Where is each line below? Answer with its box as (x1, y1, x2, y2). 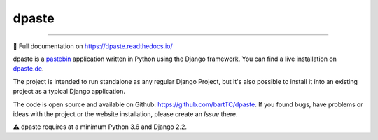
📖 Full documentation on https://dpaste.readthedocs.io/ (13, 42, 173, 50)
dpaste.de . (13, 64, 44, 73)
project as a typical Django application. (13, 87, 126, 96)
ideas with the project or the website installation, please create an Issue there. (13, 109, 238, 118)
